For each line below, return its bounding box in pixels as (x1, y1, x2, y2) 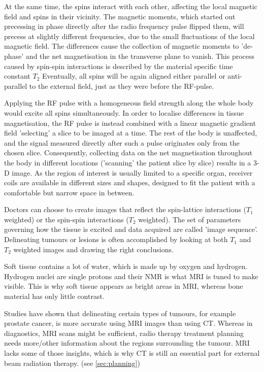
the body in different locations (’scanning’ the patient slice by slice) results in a (4, 157, 251, 167)
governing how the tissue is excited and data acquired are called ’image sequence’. (4, 224, 258, 234)
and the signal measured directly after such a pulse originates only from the (4, 137, 240, 148)
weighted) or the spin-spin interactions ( (4, 214, 129, 224)
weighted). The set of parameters (138, 214, 241, 224)
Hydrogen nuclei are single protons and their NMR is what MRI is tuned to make (4, 270, 258, 281)
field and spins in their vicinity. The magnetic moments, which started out (4, 11, 236, 21)
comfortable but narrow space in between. (4, 187, 135, 197)
